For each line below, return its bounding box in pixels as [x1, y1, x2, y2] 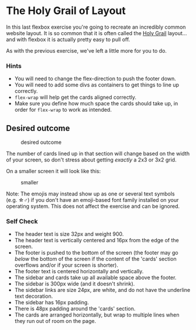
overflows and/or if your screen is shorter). [14, 262, 119, 269]
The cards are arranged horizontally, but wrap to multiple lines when [14, 311, 180, 318]
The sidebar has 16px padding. [14, 299, 90, 306]
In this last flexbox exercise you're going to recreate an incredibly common [6, 23, 186, 30]
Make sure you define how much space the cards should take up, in [14, 100, 178, 107]
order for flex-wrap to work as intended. [14, 106, 112, 114]
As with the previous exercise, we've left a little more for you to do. [6, 47, 167, 54]
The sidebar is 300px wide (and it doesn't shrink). [14, 280, 135, 287]
